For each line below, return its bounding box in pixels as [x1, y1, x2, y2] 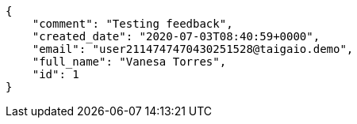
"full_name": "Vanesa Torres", [32, 55, 227, 68]
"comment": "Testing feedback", [32, 17, 233, 30]
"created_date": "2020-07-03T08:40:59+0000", [32, 30, 321, 43]
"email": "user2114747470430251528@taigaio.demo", [32, 43, 354, 55]
